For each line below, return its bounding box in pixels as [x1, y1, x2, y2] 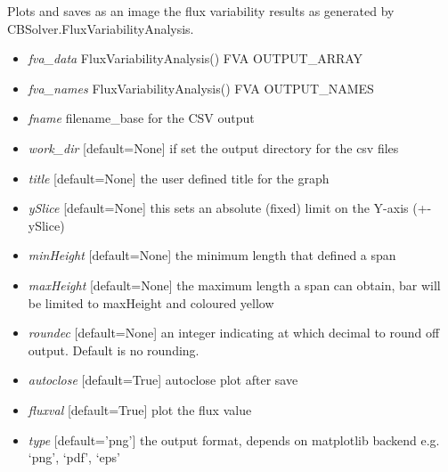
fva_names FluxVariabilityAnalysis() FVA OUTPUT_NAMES [28, 78, 374, 97]
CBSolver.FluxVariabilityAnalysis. [7, 19, 194, 37]
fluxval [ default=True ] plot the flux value [28, 400, 252, 419]
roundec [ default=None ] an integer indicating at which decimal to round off [28, 323, 440, 342]
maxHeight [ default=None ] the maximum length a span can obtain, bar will [28, 275, 441, 294]
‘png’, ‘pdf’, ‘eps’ [28, 448, 120, 467]
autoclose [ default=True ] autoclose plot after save [28, 370, 298, 389]
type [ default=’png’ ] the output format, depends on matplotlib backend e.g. [28, 430, 440, 449]
